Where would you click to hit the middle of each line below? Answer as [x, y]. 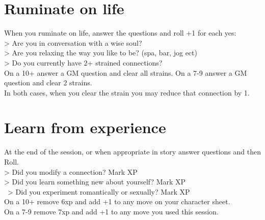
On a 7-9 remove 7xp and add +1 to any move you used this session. [111, 211]
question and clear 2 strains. [48, 83]
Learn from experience [85, 127]
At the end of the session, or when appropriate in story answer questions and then [132, 152]
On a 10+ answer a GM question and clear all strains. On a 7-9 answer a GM [126, 72]
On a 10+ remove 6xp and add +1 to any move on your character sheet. [117, 201]
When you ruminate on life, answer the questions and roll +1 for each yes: [120, 33]
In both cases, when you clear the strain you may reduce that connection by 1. [127, 92]
